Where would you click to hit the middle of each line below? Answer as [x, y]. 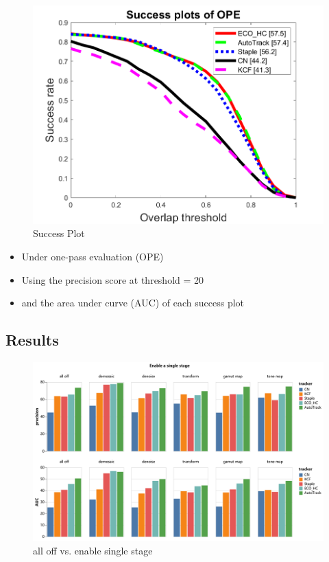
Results [32, 340]
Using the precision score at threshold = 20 [113, 279]
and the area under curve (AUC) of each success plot [133, 303]
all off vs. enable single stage [93, 550]
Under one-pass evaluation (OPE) [93, 257]
